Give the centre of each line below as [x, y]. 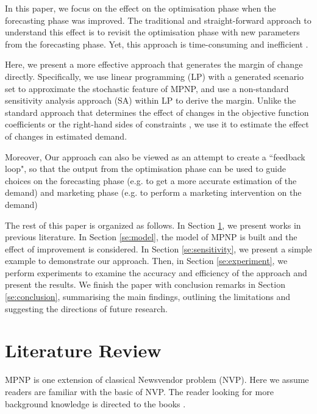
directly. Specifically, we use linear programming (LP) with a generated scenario [155, 76]
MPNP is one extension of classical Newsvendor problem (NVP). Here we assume [157, 380]
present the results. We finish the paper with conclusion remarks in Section [145, 284]
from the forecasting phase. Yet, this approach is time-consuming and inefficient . [157, 44]
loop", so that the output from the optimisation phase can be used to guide [145, 169]
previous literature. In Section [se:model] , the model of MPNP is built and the [151, 237]
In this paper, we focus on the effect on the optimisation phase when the [141, 8]
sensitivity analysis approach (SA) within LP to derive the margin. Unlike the [151, 100]
